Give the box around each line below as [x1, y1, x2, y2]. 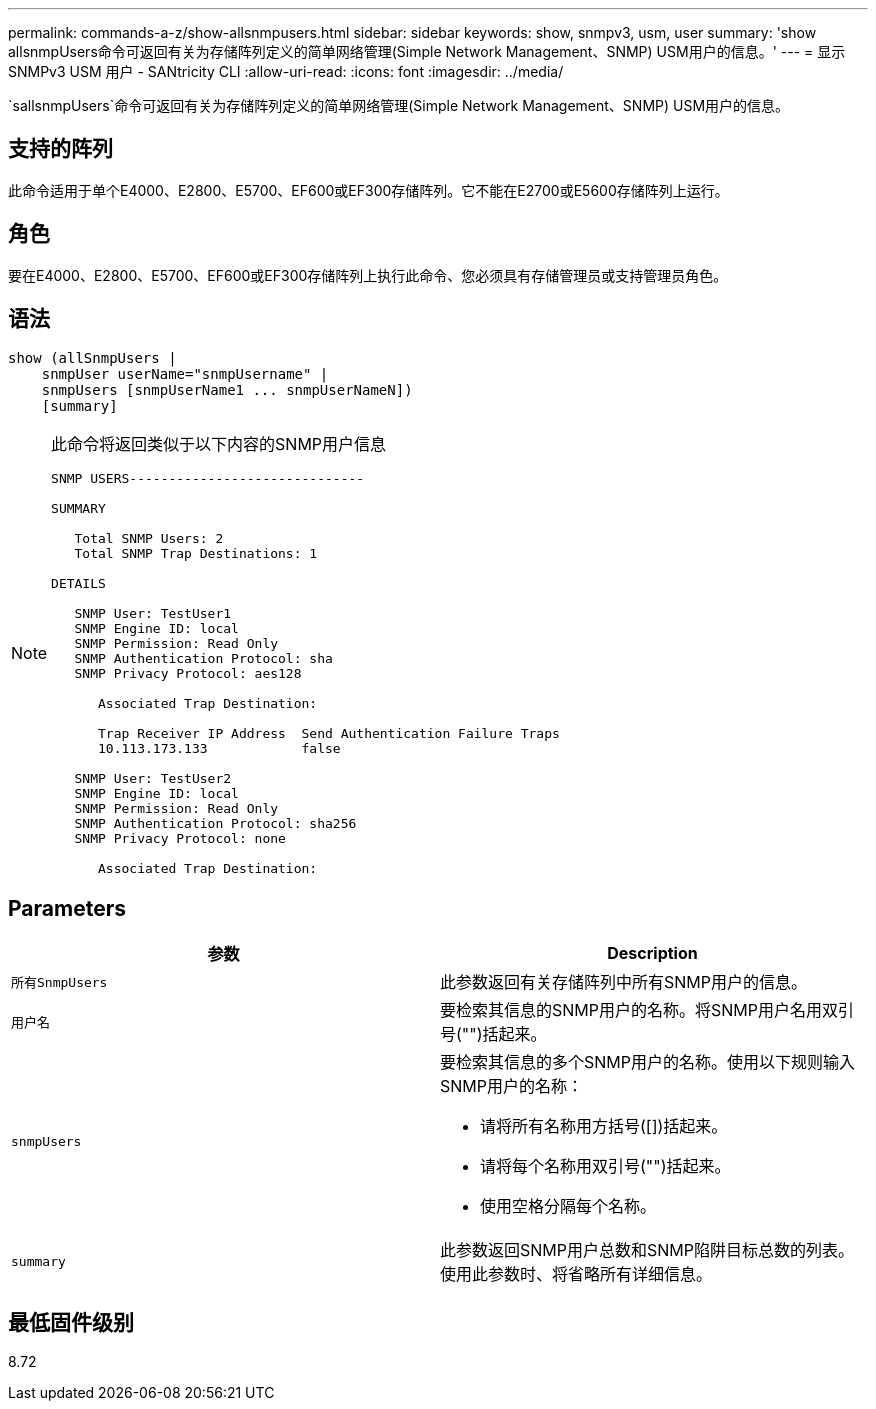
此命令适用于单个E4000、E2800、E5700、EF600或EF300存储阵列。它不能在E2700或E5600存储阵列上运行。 [8, 181, 729, 199]
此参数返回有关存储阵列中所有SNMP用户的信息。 [440, 972, 807, 993]
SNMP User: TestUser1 [74, 605, 232, 621]
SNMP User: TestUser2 [74, 770, 232, 786]
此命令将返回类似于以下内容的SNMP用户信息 [51, 433, 387, 454]
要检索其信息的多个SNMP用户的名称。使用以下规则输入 [440, 1052, 855, 1073]
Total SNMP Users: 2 [74, 530, 224, 546]
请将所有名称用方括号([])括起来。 [480, 1116, 728, 1137]
